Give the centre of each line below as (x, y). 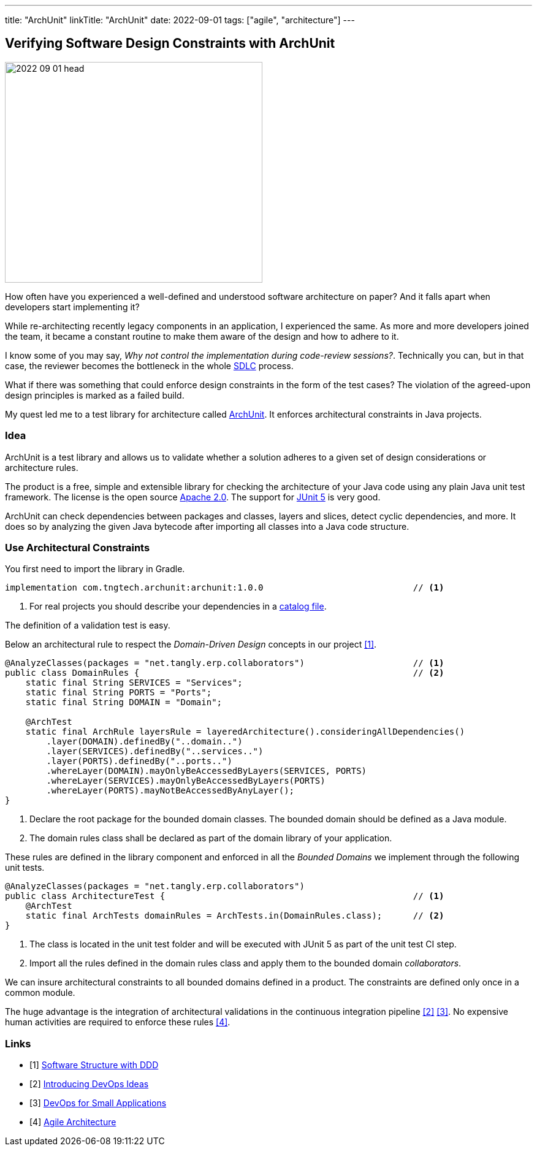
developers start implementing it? (72, 307)
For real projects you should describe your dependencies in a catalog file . (178, 606)
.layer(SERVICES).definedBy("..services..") (155, 751)
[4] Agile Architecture (73, 1122)
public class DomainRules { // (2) (225, 673)
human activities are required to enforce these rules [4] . (118, 1022)
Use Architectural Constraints (78, 547)
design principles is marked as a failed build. (95, 395)
